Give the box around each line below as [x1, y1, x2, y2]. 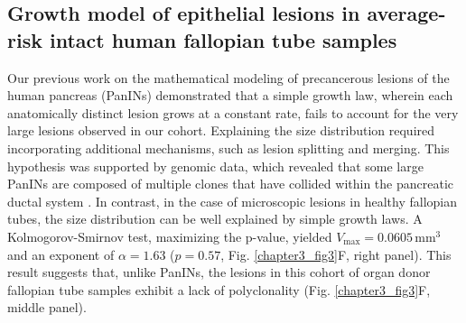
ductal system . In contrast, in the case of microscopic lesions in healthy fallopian [7, 191, 457, 210]
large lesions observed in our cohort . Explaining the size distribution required [7, 121, 435, 140]
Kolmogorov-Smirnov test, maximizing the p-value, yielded [7, 226, 332, 245]
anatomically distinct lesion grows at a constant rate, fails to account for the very [7, 103, 459, 122]
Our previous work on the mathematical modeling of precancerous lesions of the [7, 68, 450, 87]
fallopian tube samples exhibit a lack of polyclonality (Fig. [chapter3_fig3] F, [7, 280, 431, 299]
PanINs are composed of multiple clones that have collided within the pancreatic [7, 174, 453, 193]
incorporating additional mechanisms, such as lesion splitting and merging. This [7, 138, 450, 157]
